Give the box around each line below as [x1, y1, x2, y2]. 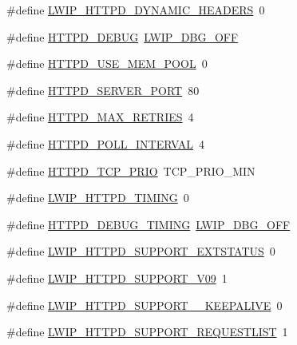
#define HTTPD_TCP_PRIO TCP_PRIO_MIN [6, 162, 255, 179]
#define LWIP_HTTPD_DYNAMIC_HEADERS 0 [6, 2, 265, 18]
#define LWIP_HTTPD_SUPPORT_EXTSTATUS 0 [6, 243, 275, 260]
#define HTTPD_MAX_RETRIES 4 [6, 109, 194, 125]
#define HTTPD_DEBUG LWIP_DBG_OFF [6, 28, 239, 45]
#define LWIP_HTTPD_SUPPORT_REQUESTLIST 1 [6, 323, 288, 340]
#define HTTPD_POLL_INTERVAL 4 [6, 135, 205, 152]
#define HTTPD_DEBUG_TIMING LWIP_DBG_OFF [6, 216, 291, 232]
